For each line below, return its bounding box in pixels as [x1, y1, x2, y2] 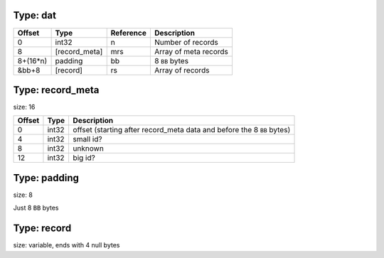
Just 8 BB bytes [13, 203, 59, 213]
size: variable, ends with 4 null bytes [13, 241, 120, 249]
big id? [73, 153, 95, 163]
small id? [73, 134, 102, 144]
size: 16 [13, 103, 36, 112]
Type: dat [13, 9, 57, 21]
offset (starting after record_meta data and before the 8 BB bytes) [73, 125, 291, 135]
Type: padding [13, 171, 80, 184]
